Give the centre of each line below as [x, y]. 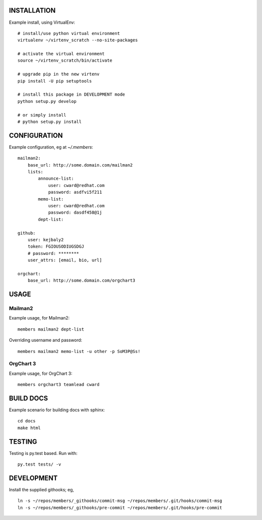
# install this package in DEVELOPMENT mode [72, 94]
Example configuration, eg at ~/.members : [51, 147]
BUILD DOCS [28, 398]
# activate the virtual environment [61, 54]
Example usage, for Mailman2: [39, 318]
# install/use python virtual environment [69, 33]
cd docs [27, 421]
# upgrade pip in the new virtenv [58, 74]
